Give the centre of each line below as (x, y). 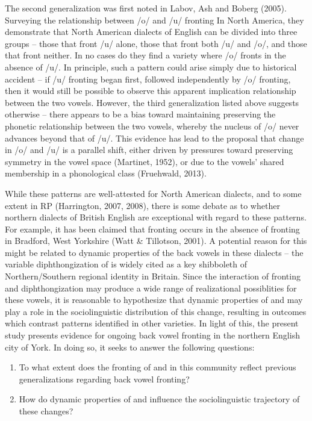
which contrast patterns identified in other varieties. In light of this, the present (152, 323)
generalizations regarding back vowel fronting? (104, 379)
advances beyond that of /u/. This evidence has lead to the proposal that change (154, 138)
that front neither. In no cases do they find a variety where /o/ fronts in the (145, 55)
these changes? (46, 411)
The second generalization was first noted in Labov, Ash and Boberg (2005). (146, 8)
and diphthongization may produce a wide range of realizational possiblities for (151, 288)
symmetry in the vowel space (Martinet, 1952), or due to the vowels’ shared (145, 161)
